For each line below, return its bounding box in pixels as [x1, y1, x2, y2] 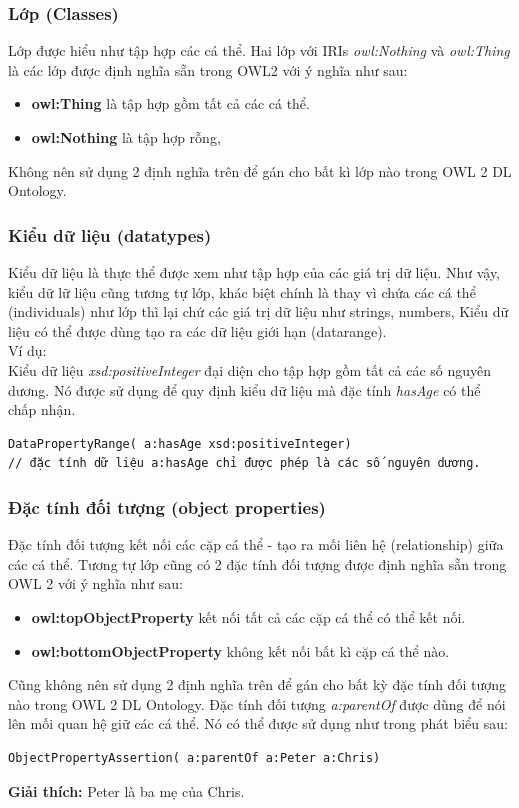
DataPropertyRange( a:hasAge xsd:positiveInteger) [8, 436, 352, 451]
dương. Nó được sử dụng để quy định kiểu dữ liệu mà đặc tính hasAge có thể [8, 379, 481, 400]
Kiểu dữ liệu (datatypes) [8, 222, 212, 247]
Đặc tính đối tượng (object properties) [8, 494, 326, 519]
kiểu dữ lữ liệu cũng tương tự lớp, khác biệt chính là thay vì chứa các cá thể [8, 281, 476, 302]
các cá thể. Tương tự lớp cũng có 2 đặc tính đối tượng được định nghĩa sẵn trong [8, 553, 507, 574]
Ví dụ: [8, 340, 47, 361]
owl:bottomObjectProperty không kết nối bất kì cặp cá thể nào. [31, 640, 450, 661]
